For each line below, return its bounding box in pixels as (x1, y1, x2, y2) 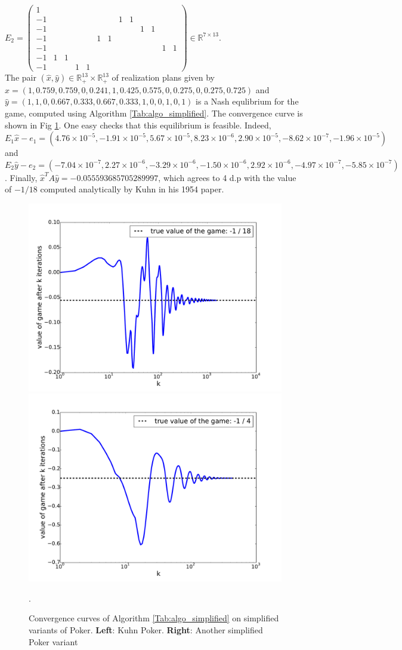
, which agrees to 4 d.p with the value (158, 171, 296, 183)
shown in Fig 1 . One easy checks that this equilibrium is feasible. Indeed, (5, 118, 271, 131)
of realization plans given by (112, 71, 215, 84)
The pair (5, 71, 36, 84)
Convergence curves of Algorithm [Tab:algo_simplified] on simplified (29, 612, 279, 624)
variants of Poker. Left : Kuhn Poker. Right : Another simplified (29, 623, 263, 636)
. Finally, (5, 171, 38, 183)
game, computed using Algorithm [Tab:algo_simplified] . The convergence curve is (5, 106, 303, 119)
